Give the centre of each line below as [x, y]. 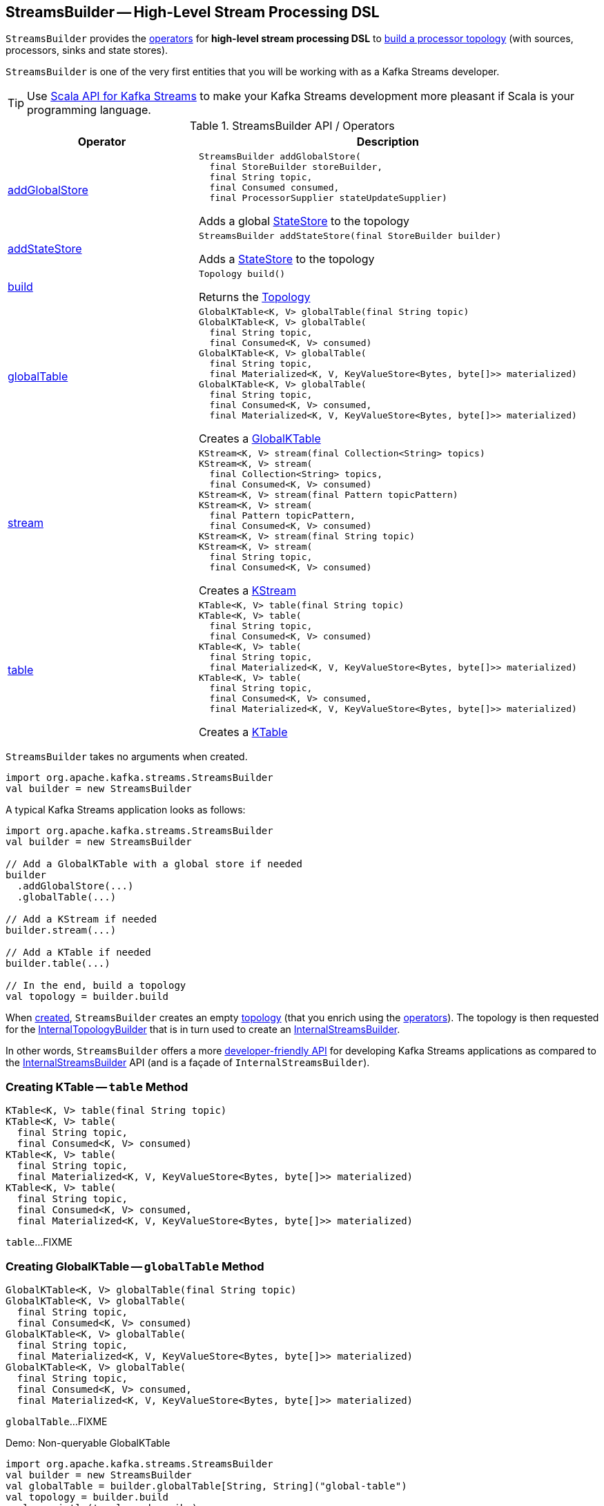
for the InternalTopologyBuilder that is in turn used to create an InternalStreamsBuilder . [203, 1030]
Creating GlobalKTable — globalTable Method [135, 1266]
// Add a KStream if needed [81, 919]
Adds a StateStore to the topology [286, 259]
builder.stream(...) [61, 930]
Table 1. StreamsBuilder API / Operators [292, 126]
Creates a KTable [243, 732]
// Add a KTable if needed [78, 953]
